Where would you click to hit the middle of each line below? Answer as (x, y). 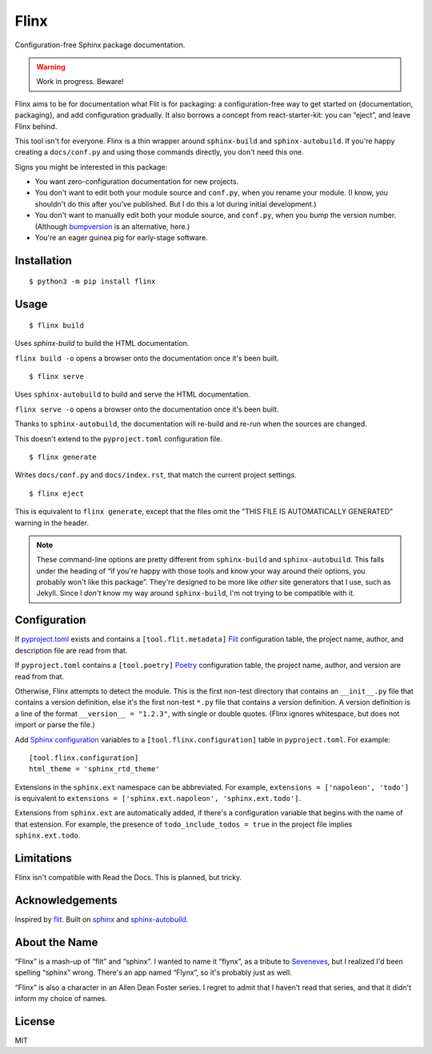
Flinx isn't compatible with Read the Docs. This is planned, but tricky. (128, 878)
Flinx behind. (36, 126)
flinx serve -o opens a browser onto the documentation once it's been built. (147, 409)
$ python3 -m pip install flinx (92, 282)
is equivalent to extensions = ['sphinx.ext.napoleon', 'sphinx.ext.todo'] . (158, 799)
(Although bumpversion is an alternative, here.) (112, 226)
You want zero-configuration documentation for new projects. (137, 182)
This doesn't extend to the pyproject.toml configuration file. (119, 438)
